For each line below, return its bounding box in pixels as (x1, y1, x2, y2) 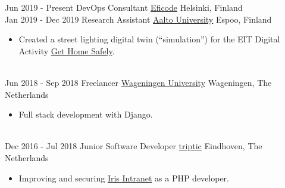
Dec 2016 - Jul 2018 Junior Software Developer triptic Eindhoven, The (5, 140, 262, 152)
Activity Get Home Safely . (18, 44, 115, 57)
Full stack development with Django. (18, 108, 153, 121)
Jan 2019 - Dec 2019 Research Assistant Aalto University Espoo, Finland (5, 13, 272, 25)
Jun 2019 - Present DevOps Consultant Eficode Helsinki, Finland (5, 1, 243, 13)
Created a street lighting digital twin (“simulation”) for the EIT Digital (18, 33, 280, 45)
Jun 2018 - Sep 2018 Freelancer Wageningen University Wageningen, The (5, 76, 272, 88)
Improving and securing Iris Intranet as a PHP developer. (18, 171, 229, 184)
